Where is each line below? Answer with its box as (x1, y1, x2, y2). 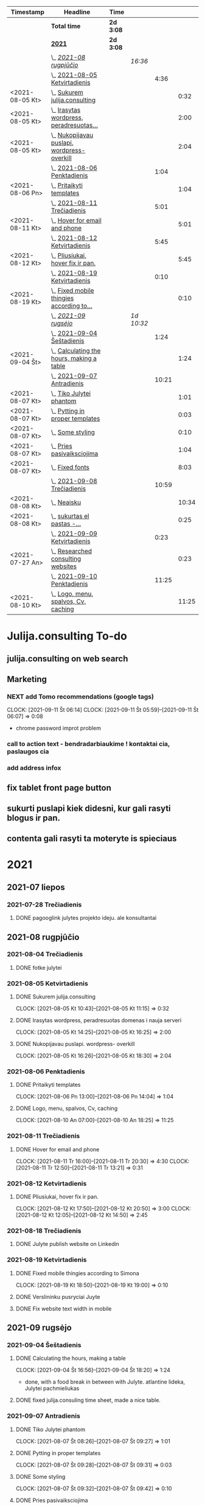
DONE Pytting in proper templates (15, 1449, 101, 1456)
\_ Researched (50, 547, 92, 555)
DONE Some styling (15, 1473, 66, 1480)
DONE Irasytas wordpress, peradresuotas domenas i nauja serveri (15, 1017, 182, 1024)
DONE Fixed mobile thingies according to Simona (15, 1269, 139, 1276)
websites (50, 562, 77, 571)
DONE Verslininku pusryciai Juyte (15, 1293, 100, 1300)
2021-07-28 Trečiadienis (7, 900, 82, 909)
